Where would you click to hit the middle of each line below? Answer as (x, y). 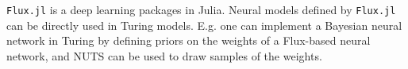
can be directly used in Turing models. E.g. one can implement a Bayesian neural (204, 25)
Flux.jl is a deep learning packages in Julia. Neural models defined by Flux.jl (201, 9)
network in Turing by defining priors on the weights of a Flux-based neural (189, 40)
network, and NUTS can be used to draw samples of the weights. (164, 55)
